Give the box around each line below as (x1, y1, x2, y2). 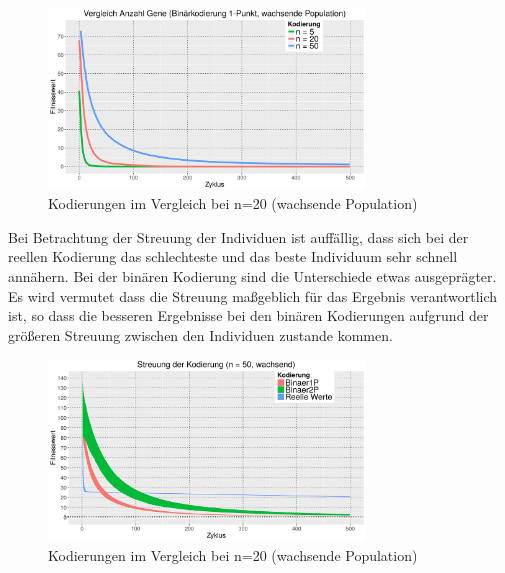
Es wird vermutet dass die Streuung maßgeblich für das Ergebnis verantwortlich (8, 285, 498, 306)
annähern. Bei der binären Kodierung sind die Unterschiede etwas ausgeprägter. (8, 266, 497, 287)
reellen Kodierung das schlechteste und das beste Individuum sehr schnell (8, 246, 458, 267)
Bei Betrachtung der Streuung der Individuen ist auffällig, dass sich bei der (8, 226, 469, 247)
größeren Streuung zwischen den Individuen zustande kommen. (8, 324, 393, 345)
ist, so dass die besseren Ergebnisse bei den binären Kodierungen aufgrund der (8, 305, 489, 326)
